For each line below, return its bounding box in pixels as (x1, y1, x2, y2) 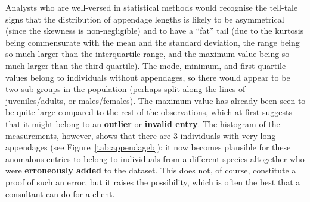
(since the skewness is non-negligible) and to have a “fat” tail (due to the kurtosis (5, 24, 304, 37)
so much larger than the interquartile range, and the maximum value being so (5, 48, 290, 60)
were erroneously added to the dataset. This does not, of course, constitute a (5, 164, 296, 176)
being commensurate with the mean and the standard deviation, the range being (5, 36, 300, 48)
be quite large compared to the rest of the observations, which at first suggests (5, 106, 292, 118)
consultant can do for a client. (5, 187, 115, 200)
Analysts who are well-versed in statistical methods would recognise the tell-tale (5, 1, 298, 13)
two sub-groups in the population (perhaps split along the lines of (5, 83, 246, 95)
